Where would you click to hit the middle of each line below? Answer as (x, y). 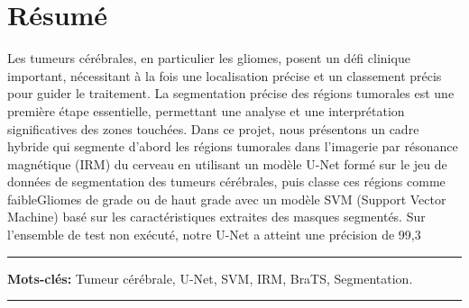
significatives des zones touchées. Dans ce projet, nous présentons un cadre (213, 128)
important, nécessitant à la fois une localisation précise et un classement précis (225, 75)
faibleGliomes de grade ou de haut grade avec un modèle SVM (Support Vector (227, 199)
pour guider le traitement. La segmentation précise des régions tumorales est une (231, 93)
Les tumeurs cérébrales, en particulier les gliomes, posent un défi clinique (209, 58)
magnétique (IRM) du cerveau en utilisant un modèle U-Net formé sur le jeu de (227, 163)
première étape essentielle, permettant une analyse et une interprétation (206, 110)
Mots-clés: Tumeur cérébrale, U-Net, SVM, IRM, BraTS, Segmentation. (210, 278)
